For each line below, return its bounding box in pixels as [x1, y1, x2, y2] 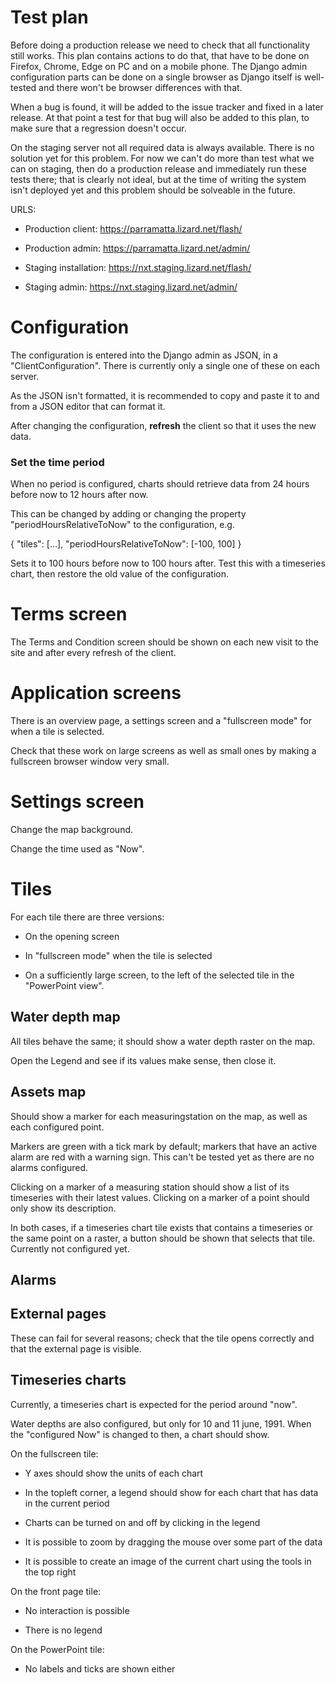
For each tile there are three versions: [10, 911, 165, 923]
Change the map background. [10, 823, 134, 835]
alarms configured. [10, 1161, 89, 1173]
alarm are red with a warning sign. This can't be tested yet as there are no [10, 1151, 315, 1163]
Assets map [10, 1084, 87, 1101]
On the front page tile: [10, 1585, 102, 1597]
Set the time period [10, 455, 105, 469]
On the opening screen [24, 930, 120, 942]
